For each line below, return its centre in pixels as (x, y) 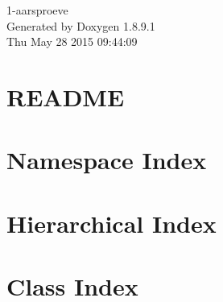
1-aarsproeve (37, 10)
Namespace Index (107, 160)
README (66, 96)
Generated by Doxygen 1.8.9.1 (81, 25)
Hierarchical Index (111, 223)
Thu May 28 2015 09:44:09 (72, 41)
